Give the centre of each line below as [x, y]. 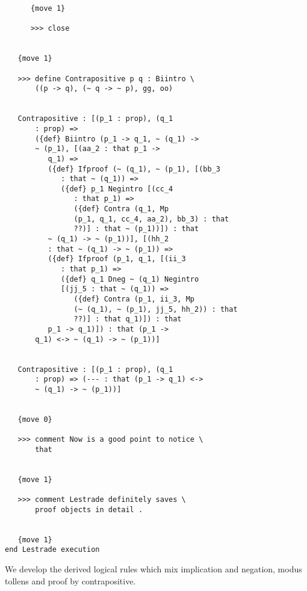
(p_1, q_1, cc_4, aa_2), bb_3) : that [151, 219]
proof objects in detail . [89, 509]
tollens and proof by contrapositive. [70, 580]
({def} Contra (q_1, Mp [121, 209]
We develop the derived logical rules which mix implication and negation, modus [153, 569]
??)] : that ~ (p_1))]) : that [136, 229]
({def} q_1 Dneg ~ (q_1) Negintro [130, 279]
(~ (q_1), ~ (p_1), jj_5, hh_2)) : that [156, 309]
